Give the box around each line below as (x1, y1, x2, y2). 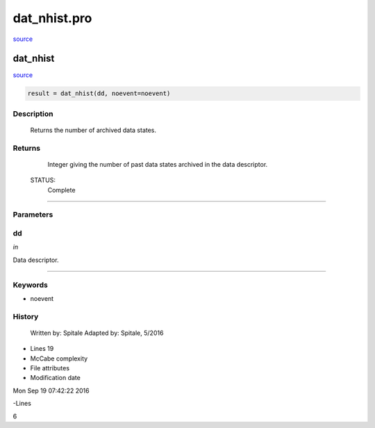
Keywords (12, 280, 48, 290)
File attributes (30, 364, 69, 372)
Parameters (12, 210, 53, 220)
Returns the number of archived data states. (30, 126, 156, 134)
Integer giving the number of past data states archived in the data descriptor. (47, 160, 268, 168)
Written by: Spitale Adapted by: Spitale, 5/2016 (30, 329, 164, 337)
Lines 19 (30, 345, 54, 353)
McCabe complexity (30, 354, 88, 363)
